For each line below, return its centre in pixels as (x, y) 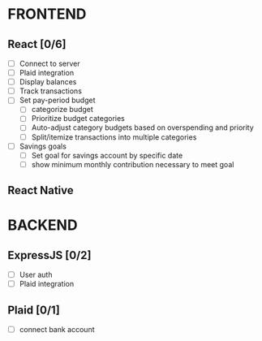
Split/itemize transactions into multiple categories (114, 137)
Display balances (48, 82)
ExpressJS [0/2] (49, 255)
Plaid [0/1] (34, 310)
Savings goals (43, 146)
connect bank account (57, 330)
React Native (41, 190)
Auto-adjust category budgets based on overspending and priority (143, 127)
